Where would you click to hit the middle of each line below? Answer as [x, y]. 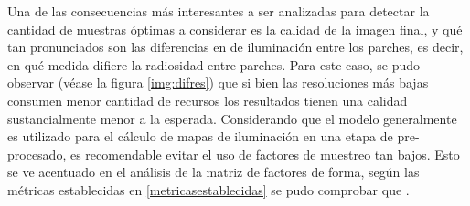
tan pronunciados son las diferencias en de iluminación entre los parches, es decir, [235, 47]
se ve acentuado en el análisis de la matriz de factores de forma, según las [214, 172]
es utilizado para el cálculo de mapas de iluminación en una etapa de [200, 136]
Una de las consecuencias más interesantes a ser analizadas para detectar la [219, 11]
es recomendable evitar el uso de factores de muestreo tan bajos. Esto [265, 154]
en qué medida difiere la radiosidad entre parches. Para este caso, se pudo [214, 64]
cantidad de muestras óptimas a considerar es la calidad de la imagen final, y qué [235, 29]
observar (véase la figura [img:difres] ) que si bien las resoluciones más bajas [218, 82]
